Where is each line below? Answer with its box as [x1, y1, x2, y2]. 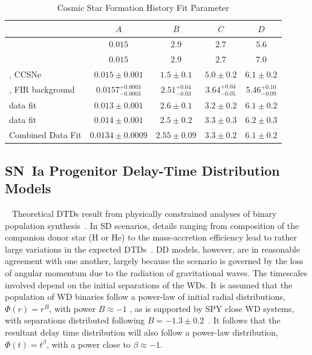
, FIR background [9, 83, 75, 96]
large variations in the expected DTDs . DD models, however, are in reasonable [5, 242, 301, 255]
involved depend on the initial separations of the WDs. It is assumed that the [5, 278, 293, 291]
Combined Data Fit [9, 128, 82, 141]
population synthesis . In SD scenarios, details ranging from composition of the [5, 219, 299, 231]
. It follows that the [208, 314, 281, 327]
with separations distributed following [5, 314, 145, 327]
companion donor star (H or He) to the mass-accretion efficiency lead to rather [5, 231, 297, 244]
